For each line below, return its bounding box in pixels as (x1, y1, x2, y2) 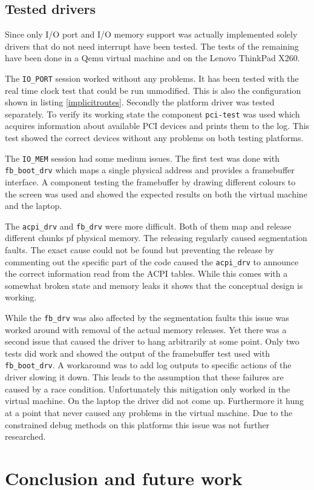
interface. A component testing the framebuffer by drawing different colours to (5, 175, 296, 188)
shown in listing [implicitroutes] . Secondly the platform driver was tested (5, 96, 275, 108)
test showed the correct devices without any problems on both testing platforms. (5, 131, 304, 144)
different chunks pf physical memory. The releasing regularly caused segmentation (5, 231, 307, 244)
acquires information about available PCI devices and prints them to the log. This (5, 119, 310, 132)
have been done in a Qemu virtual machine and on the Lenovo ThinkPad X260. (5, 51, 300, 64)
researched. (5, 430, 46, 443)
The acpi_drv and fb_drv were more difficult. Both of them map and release (5, 219, 292, 232)
